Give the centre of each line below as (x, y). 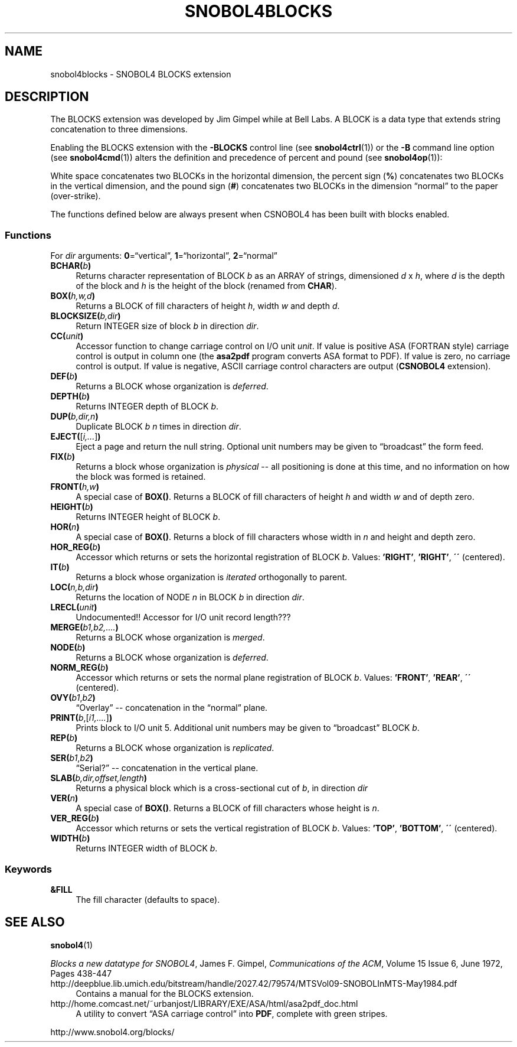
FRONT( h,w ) (75, 487)
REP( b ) (64, 738)
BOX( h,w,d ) (73, 296)
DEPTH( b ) (70, 396)
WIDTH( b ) (70, 838)
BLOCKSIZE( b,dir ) (86, 316)
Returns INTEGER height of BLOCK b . (148, 517)
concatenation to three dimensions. (119, 129)
